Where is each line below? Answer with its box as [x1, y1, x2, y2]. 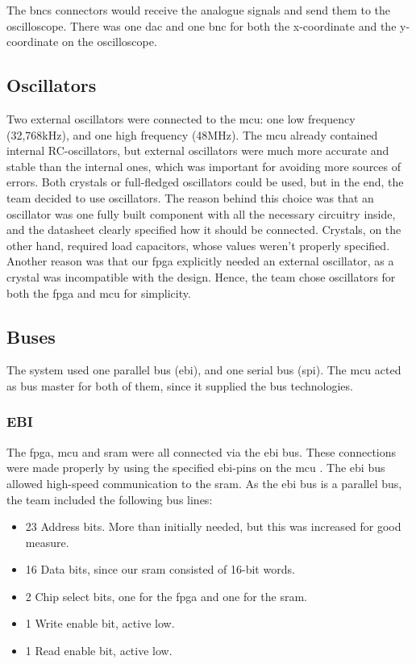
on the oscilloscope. [61, 33, 157, 50]
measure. [25, 533, 69, 550]
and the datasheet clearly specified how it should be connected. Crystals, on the [6, 221, 401, 238]
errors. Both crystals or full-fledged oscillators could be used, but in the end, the [6, 173, 404, 190]
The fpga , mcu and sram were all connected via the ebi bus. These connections [6, 443, 397, 460]
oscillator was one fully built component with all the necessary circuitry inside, [6, 205, 396, 222]
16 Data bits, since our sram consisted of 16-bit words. [25, 561, 295, 578]
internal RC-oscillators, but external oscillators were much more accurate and [6, 142, 389, 159]
